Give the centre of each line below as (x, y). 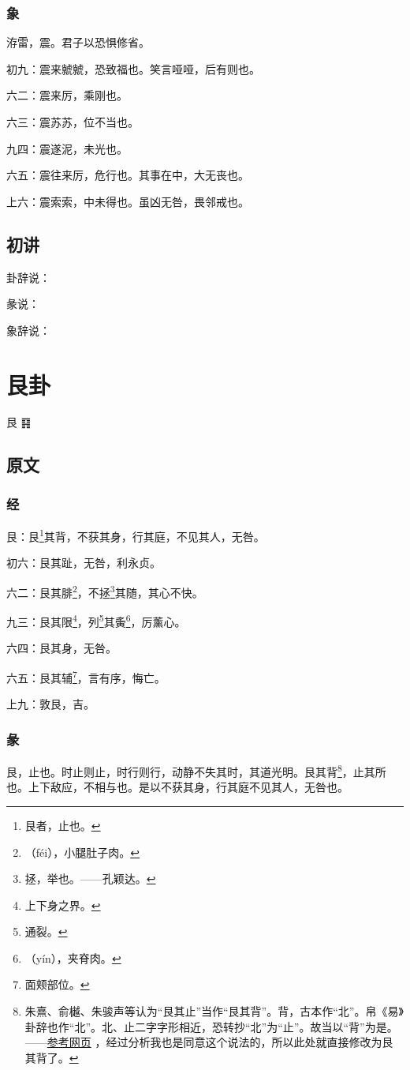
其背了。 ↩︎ (52, 1057)
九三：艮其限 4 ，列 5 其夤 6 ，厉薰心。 (96, 620)
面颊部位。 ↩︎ (57, 984)
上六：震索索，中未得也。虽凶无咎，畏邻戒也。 (128, 201)
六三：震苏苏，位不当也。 (73, 122)
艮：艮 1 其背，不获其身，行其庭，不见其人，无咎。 (136, 535)
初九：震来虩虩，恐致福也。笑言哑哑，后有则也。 (133, 68)
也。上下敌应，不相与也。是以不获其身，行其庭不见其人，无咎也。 (177, 787)
